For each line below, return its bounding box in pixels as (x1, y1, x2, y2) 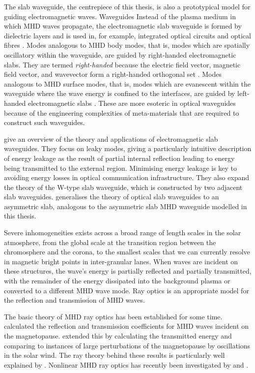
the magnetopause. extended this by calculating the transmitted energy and (4, 331, 232, 341)
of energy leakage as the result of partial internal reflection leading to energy (4, 153, 235, 163)
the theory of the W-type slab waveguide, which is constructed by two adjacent (4, 182, 243, 192)
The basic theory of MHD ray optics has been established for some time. (4, 311, 223, 321)
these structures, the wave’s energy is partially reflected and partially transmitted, (4, 266, 252, 276)
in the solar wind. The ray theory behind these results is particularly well (4, 350, 225, 360)
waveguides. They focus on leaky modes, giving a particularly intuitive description (4, 143, 252, 154)
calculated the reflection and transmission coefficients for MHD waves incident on (4, 321, 249, 331)
